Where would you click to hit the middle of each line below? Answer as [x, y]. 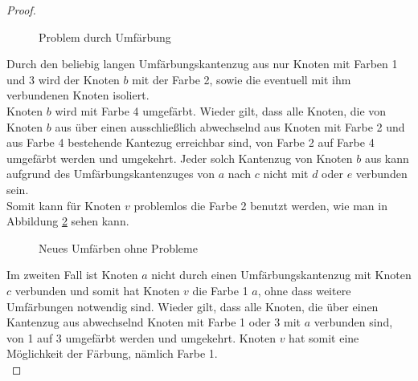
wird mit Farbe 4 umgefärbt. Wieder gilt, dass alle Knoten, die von [221, 110]
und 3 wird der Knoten [63, 79]
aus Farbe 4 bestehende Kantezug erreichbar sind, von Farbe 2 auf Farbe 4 [191, 142]
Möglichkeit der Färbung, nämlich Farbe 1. [112, 353]
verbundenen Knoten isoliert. [78, 95]
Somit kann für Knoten [64, 205]
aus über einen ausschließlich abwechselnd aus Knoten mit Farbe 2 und [230, 126]
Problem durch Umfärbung [105, 36]
